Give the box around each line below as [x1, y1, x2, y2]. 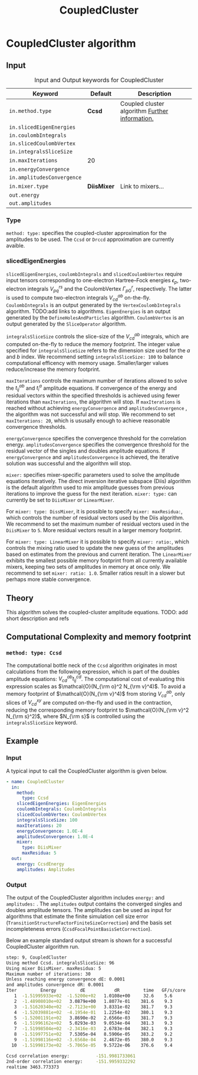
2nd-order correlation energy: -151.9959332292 [6, 1058, 136, 1064]
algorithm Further [120, 107, 169, 115]
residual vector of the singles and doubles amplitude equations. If [6, 447, 165, 455]
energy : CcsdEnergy [16, 861, 65, 867]
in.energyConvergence [9, 166, 70, 172]
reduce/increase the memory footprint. [6, 366, 101, 373]
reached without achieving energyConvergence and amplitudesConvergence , [6, 405, 187, 412]
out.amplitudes [9, 200, 52, 207]
